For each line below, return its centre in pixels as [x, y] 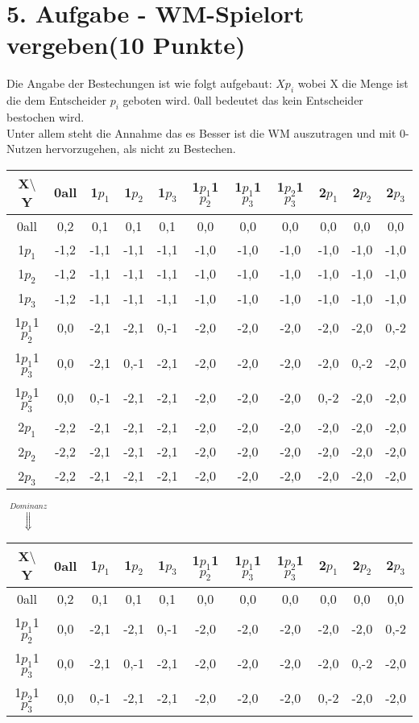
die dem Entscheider [56, 100]
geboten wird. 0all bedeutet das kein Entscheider [243, 100]
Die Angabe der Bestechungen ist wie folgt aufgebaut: [139, 83]
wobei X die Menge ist [353, 83]
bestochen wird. [46, 116]
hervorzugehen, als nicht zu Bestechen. [141, 149]
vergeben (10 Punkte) [126, 45]
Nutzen [24, 149]
